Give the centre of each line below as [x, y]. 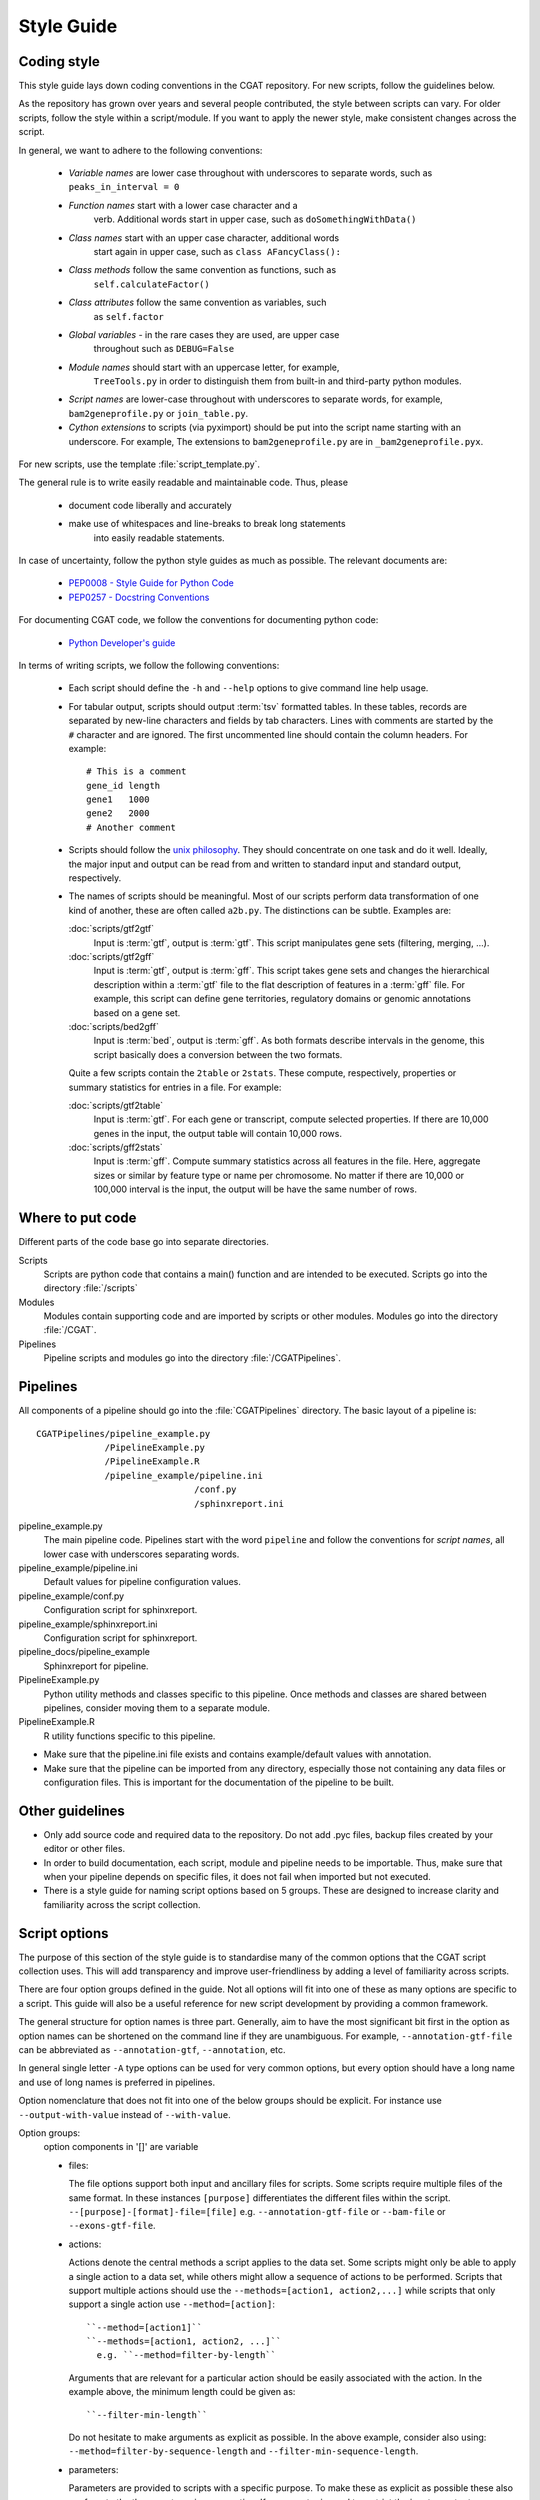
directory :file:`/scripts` [91, 1288]
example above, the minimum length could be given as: [182, 2392]
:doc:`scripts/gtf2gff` [111, 956]
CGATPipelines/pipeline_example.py [123, 1433]
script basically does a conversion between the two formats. [218, 1054]
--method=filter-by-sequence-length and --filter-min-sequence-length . [243, 2451]
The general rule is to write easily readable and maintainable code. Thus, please [183, 482]
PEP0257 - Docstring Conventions [139, 597]
